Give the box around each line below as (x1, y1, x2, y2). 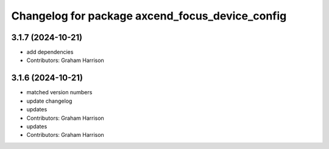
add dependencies (26, 49, 74, 56)
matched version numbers (26, 89, 93, 96)
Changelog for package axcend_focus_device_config (11, 9, 287, 23)
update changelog (26, 97, 73, 105)
